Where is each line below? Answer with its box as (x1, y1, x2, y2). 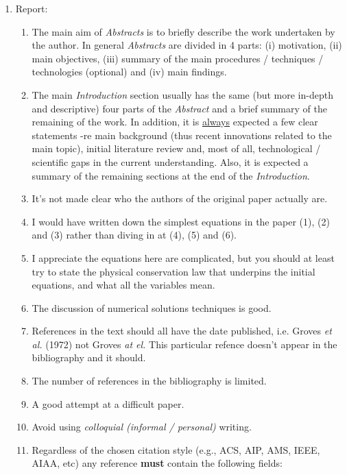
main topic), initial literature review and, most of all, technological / (32, 141, 321, 156)
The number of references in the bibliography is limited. (32, 374, 267, 388)
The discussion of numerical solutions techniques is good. (32, 300, 272, 315)
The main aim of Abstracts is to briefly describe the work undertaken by (32, 24, 335, 38)
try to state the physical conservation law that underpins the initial (32, 264, 315, 278)
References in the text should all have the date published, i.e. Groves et (32, 324, 332, 338)
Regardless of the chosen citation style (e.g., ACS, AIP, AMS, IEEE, (32, 442, 320, 456)
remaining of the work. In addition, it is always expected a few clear (32, 114, 318, 129)
